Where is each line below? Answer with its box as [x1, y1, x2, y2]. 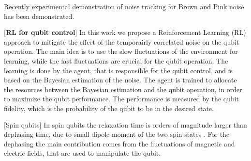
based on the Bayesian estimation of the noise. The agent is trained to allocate [4, 75, 237, 85]
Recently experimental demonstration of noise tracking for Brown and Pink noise [4, 1, 244, 11]
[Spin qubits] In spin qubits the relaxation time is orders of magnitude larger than [4, 119, 247, 129]
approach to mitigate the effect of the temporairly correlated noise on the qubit [4, 36, 239, 47]
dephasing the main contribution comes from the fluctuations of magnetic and [4, 138, 235, 148]
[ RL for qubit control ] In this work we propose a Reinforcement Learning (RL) [4, 27, 246, 37]
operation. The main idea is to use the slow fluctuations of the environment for [4, 46, 238, 56]
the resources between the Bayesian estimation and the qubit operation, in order [4, 84, 242, 94]
